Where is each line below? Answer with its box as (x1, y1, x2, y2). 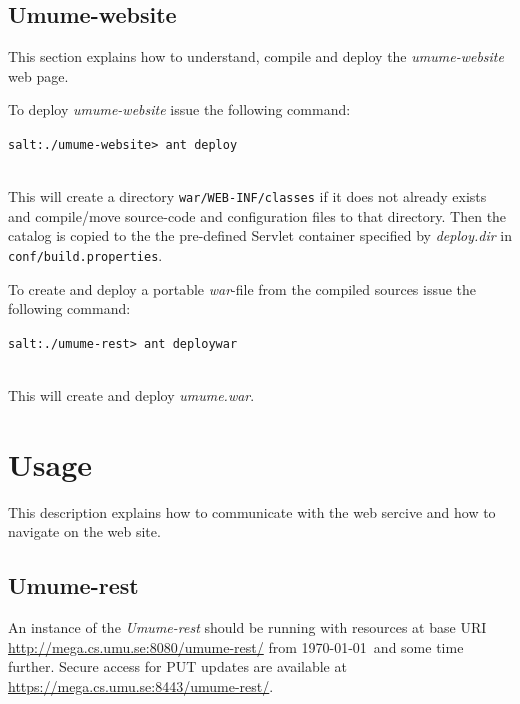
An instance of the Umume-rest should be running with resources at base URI (8, 617, 487, 638)
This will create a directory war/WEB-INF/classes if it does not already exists (8, 186, 487, 207)
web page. (8, 65, 69, 86)
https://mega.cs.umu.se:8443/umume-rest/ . (8, 676, 274, 697)
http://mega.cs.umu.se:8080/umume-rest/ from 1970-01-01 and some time (8, 636, 464, 657)
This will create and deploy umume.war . (8, 385, 255, 406)
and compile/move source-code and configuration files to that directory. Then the (8, 205, 507, 226)
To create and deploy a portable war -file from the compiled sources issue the (8, 278, 477, 299)
